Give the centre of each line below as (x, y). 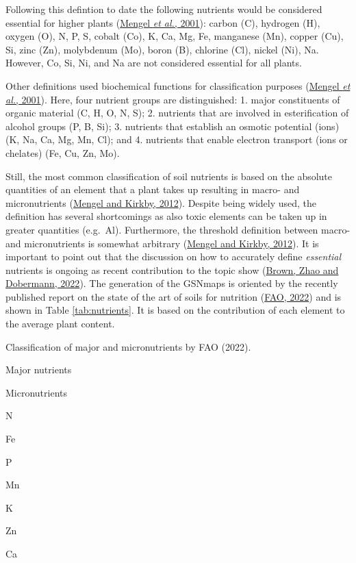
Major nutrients (39, 370)
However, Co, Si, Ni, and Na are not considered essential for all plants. (154, 63)
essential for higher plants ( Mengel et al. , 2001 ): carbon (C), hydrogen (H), (163, 22)
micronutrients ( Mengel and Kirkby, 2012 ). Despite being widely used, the (161, 202)
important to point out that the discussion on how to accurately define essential (174, 257)
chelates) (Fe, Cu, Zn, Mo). (63, 152)
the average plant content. (60, 324)
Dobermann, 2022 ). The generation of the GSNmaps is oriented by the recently (172, 283)
